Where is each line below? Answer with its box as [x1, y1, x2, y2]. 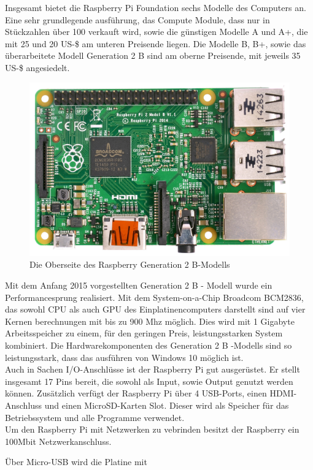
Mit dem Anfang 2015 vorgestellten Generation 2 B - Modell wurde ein [5, 278, 272, 291]
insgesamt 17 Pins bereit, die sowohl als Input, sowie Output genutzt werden [5, 374, 293, 387]
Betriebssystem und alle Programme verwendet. [5, 411, 185, 423]
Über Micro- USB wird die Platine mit [5, 455, 147, 468]
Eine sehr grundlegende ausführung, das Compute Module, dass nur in [5, 13, 270, 26]
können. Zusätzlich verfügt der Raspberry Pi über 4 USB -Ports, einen [5, 387, 267, 400]
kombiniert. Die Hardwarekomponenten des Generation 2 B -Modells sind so [5, 338, 292, 351]
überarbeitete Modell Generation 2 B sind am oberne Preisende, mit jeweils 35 [5, 49, 301, 62]
